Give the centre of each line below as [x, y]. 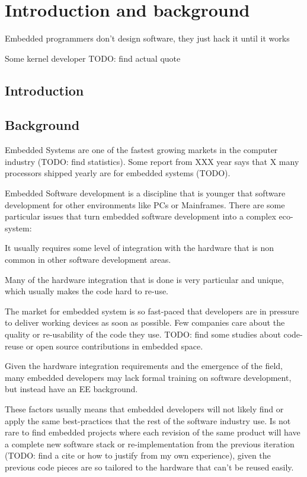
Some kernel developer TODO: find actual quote [93, 58]
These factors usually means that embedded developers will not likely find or [144, 408]
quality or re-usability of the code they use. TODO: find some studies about [143, 334]
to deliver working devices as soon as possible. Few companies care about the [145, 322]
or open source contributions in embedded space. [114, 346]
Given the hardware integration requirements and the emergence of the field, [144, 366]
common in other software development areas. [88, 260]
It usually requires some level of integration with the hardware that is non [139, 248]
